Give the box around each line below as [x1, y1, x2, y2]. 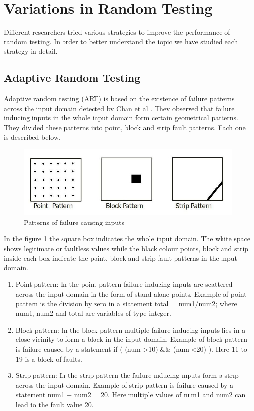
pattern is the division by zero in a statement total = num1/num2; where [15, 298, 237, 308]
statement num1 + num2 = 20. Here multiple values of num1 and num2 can [15, 389, 246, 400]
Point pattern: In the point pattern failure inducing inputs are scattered [15, 279, 233, 289]
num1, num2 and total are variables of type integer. [15, 308, 171, 318]
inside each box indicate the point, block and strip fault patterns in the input [4, 253, 238, 263]
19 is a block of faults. [15, 353, 82, 364]
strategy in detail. [4, 46, 58, 56]
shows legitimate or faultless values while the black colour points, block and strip [4, 243, 249, 253]
